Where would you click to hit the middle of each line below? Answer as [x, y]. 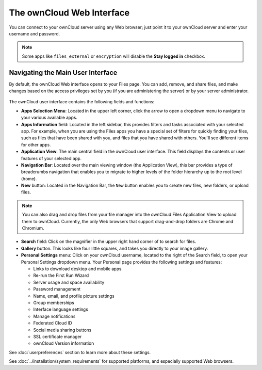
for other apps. [36, 145]
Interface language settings [61, 309]
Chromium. [33, 228]
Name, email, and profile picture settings [74, 296]
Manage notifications [54, 316]
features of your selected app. [51, 158]
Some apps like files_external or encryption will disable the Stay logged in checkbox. [114, 56]
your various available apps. [49, 118]
